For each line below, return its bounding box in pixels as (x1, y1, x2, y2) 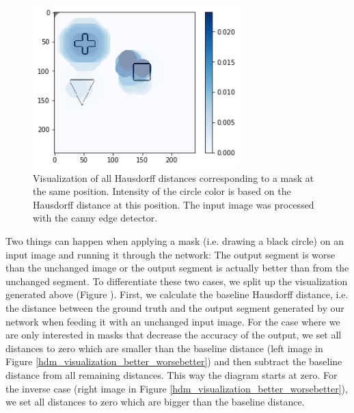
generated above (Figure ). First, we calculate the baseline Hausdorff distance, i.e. (5, 287, 349, 302)
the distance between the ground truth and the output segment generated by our (5, 301, 344, 315)
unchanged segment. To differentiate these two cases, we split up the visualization (5, 274, 348, 288)
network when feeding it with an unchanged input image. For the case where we (5, 314, 340, 328)
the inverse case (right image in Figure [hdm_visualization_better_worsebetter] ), (5, 381, 348, 395)
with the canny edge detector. (33, 211, 158, 225)
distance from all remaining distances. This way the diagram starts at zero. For (5, 368, 338, 382)
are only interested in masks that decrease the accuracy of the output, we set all (5, 328, 342, 342)
